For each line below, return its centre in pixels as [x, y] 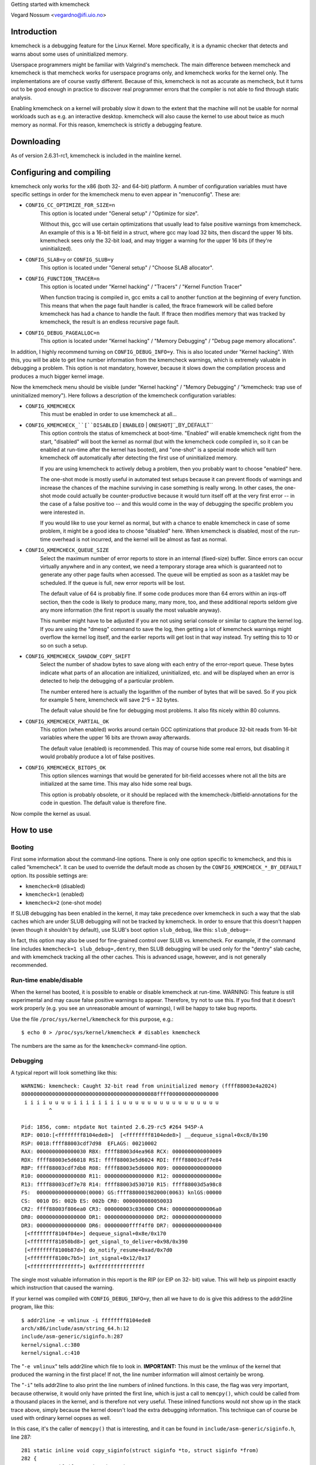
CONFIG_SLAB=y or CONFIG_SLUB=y [70, 259]
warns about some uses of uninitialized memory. [69, 54]
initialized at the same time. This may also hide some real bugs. [116, 784]
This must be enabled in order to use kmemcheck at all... [109, 414]
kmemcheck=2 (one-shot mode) [63, 902]
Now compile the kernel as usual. [51, 813]
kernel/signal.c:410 [51, 1353]
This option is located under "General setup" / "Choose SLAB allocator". [127, 268]
